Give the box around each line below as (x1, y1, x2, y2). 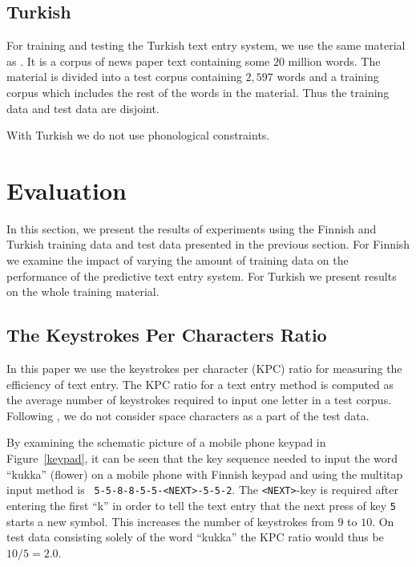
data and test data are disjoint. (6, 99, 160, 116)
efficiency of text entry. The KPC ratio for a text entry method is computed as (6, 375, 394, 392)
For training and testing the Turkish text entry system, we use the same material (6, 37, 406, 54)
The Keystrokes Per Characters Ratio (6, 322, 327, 347)
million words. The (288, 52, 381, 69)
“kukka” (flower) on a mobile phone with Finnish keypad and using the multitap (6, 465, 403, 482)
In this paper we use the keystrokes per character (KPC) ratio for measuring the (6, 360, 402, 377)
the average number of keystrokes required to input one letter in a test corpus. (6, 391, 392, 408)
